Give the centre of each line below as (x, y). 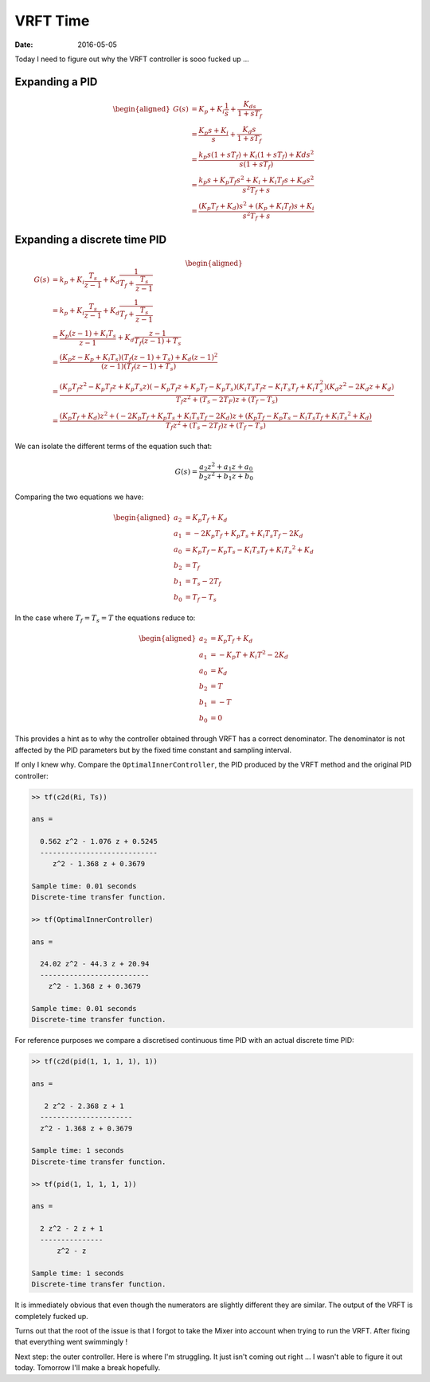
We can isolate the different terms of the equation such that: (113, 447)
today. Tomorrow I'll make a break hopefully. (88, 1368)
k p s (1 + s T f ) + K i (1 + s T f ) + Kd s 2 (256, 155)
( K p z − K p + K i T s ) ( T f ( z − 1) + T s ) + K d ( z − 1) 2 (139, 357)
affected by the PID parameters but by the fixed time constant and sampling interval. (153, 750)
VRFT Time (52, 21)
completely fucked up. (52, 1316)
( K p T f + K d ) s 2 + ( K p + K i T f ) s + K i (256, 206)
